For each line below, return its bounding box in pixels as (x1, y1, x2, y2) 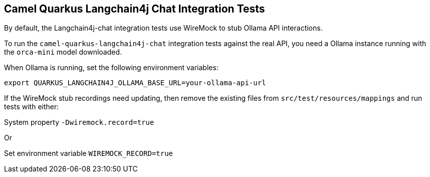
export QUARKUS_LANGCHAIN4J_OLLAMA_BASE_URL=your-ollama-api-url (4, 79, 266, 87)
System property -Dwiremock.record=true (4, 118, 154, 127)
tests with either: (4, 102, 59, 111)
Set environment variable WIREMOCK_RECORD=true (4, 149, 173, 158)
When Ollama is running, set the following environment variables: (4, 63, 219, 72)
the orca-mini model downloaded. (4, 48, 122, 57)
